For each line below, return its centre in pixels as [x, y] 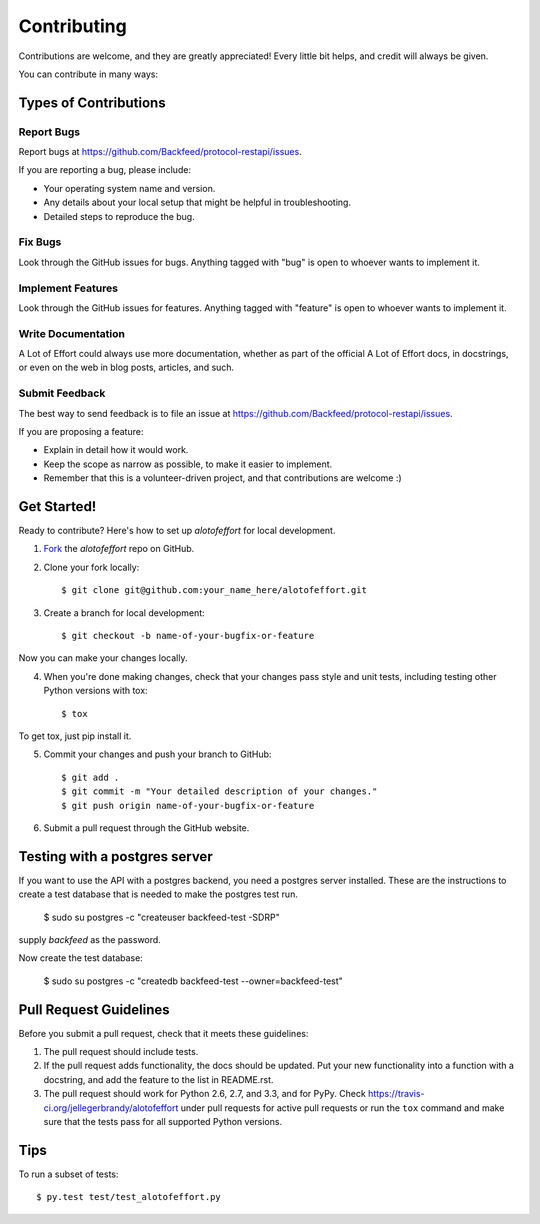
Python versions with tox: [96, 691]
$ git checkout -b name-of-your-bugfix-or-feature [188, 636]
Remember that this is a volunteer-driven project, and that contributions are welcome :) [222, 478]
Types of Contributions [92, 102]
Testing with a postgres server [116, 856]
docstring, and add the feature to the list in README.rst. [158, 1079]
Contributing [72, 26]
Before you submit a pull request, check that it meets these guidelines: [163, 1033]
